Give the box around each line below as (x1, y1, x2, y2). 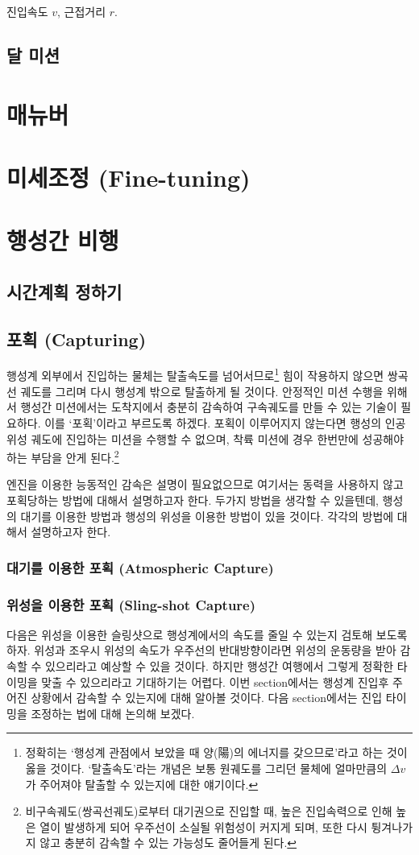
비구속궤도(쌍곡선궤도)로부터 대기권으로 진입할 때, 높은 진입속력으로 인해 (25, 803, 392, 820)
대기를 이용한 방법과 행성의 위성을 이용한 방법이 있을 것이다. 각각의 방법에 (20, 507, 394, 524)
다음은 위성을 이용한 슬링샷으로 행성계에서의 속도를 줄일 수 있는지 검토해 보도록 (6, 626, 408, 642)
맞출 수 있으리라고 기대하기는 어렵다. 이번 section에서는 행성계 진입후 (41, 673, 389, 690)
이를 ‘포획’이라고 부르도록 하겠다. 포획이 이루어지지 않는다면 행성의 (44, 414, 382, 431)
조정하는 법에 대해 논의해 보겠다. (31, 704, 195, 721)
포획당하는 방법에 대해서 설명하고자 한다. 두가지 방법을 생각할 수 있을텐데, (6, 491, 379, 508)
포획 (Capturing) (6, 326, 147, 351)
